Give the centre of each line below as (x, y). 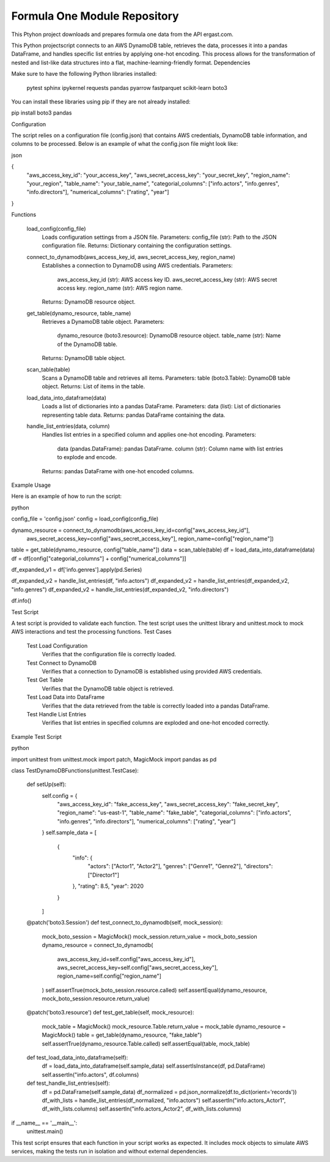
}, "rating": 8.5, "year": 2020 (108, 886)
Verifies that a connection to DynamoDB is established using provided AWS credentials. (152, 671)
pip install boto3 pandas (42, 113)
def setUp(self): (46, 784)
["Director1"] (103, 875)
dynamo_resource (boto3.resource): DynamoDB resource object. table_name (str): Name (169, 335)
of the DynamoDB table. (87, 344)
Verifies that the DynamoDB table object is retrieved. (108, 688)
